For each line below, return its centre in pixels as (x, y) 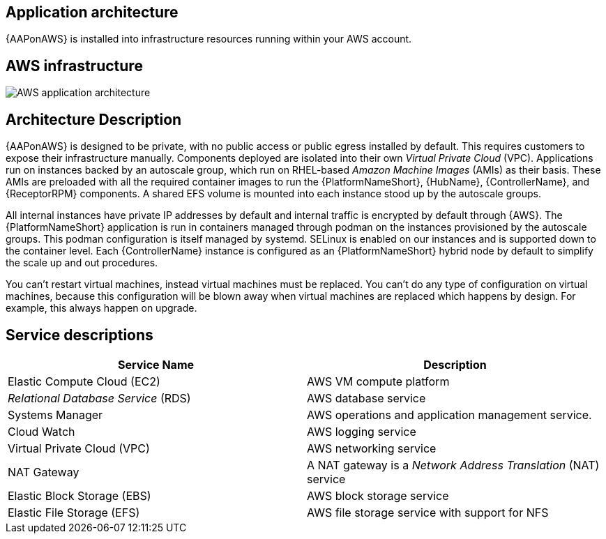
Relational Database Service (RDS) (99, 398)
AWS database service (366, 398)
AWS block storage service (378, 495)
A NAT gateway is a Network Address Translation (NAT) (453, 465)
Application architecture (92, 12)
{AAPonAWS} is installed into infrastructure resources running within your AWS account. (209, 39)
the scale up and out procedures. (82, 263)
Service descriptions (79, 335)
